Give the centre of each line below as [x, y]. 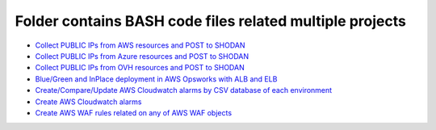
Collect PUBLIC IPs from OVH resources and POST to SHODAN [140, 68]
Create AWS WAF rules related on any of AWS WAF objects [134, 112]
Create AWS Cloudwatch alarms [88, 102]
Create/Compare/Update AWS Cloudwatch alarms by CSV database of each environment [184, 90]
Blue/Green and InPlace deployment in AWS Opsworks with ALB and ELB [156, 79]
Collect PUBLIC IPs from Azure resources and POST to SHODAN [142, 56]
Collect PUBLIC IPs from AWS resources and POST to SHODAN [140, 45]
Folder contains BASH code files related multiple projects [211, 21]
